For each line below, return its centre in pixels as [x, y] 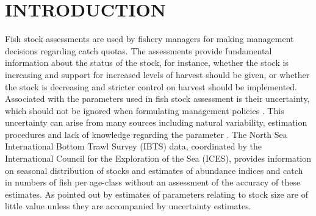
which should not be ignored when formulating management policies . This [145, 110]
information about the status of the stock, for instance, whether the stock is [147, 63]
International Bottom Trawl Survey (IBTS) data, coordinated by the [133, 146]
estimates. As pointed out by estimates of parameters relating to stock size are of [156, 194]
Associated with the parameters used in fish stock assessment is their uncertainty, [157, 99]
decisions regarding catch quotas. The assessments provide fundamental [138, 50]
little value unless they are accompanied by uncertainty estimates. [128, 206]
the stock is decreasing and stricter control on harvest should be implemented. [151, 86]
